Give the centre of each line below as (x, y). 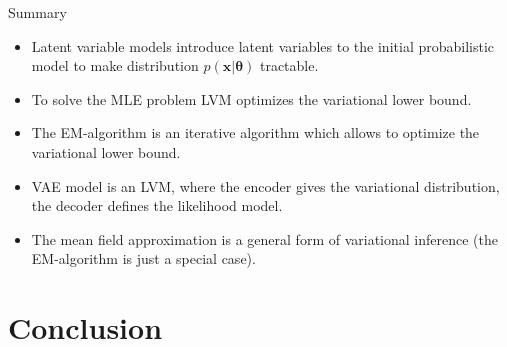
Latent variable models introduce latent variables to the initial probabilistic (263, 45)
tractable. (289, 65)
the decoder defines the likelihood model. (157, 205)
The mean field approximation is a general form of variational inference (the (264, 238)
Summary (37, 12)
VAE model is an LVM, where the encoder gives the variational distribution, (265, 185)
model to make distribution (115, 65)
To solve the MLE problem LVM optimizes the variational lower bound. (251, 98)
